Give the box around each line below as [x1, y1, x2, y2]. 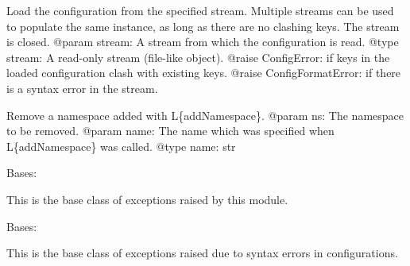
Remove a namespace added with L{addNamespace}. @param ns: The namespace [6, 106, 404, 123]
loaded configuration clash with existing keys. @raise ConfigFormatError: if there [6, 64, 401, 81]
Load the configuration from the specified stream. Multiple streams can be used [6, 2, 394, 18]
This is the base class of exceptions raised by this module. [6, 191, 288, 207]
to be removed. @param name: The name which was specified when [6, 122, 335, 139]
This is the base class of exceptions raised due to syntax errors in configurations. [6, 245, 398, 261]
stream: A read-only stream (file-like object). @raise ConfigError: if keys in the [6, 48, 390, 65]
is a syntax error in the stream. [6, 79, 158, 96]
